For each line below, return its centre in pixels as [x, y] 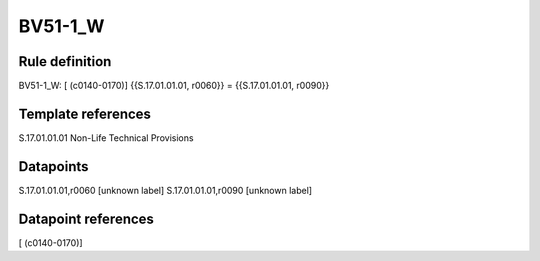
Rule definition [65, 61]
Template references [85, 113]
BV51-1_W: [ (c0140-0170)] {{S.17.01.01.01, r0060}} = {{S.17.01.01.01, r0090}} [174, 86]
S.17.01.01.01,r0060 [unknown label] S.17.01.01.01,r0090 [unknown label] [165, 190]
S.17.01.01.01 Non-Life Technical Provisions [106, 137]
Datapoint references [86, 218]
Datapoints [53, 166]
